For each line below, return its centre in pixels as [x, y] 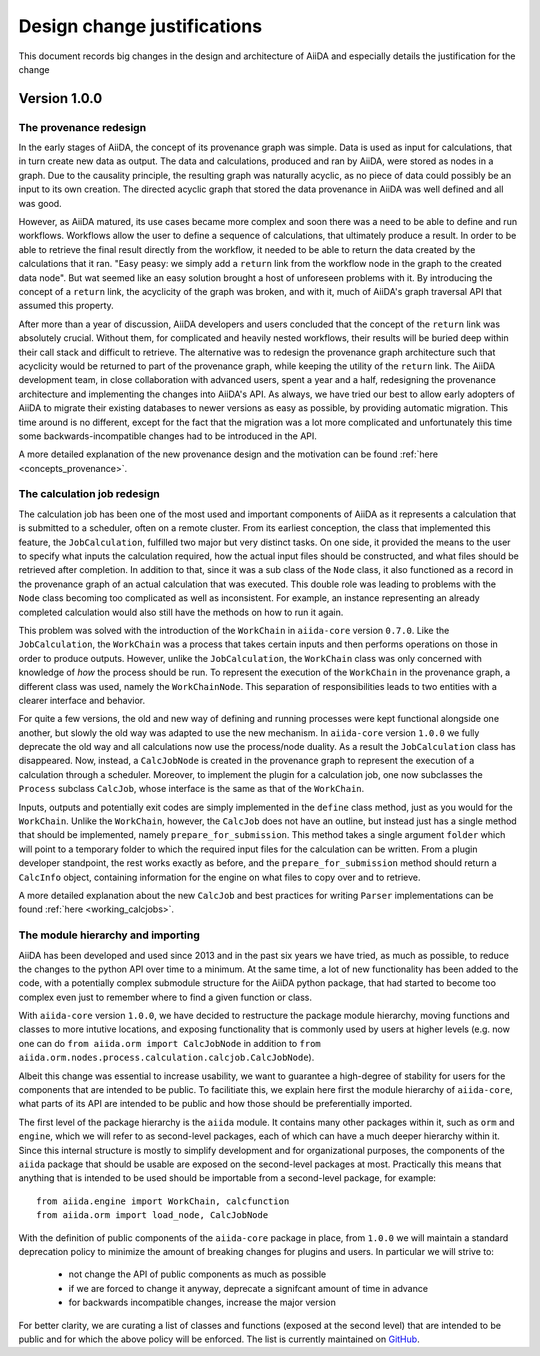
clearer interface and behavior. [82, 700]
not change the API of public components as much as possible [197, 1274]
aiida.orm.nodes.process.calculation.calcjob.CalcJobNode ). [166, 1057]
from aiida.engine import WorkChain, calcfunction [163, 1201]
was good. [40, 203]
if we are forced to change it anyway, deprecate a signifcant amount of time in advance [248, 1288]
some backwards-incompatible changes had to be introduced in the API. [167, 436]
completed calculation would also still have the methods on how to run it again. [181, 612]
